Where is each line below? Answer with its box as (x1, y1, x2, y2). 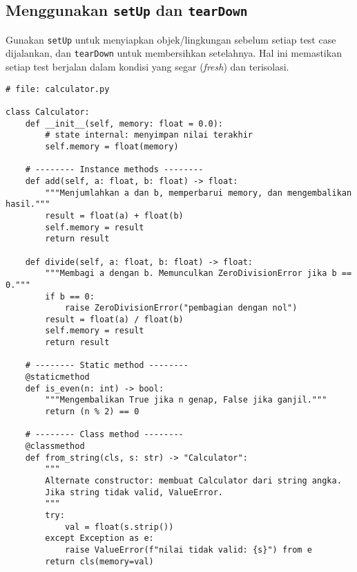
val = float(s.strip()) (64, 522, 174, 532)
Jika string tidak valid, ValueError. (45, 487, 223, 497)
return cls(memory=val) (45, 556, 154, 566)
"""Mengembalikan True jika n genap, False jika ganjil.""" (45, 395, 327, 405)
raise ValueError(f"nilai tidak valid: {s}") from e (64, 544, 312, 555)
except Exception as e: (45, 533, 154, 544)
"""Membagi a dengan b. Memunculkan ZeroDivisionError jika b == (45, 268, 352, 279)
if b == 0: (45, 291, 95, 302)
